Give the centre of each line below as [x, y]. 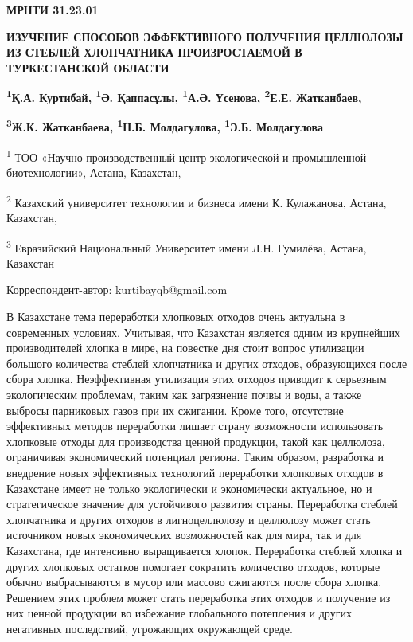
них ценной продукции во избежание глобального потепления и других [179, 613]
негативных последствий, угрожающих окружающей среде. [150, 628]
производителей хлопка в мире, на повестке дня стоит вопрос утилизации [185, 348]
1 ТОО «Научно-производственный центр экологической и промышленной [187, 155]
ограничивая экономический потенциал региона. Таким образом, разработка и [195, 457]
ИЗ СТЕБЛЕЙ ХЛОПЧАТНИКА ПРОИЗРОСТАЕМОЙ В [154, 52]
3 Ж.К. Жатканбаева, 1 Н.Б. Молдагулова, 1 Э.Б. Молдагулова [165, 126]
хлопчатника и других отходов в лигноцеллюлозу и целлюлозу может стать [189, 519]
